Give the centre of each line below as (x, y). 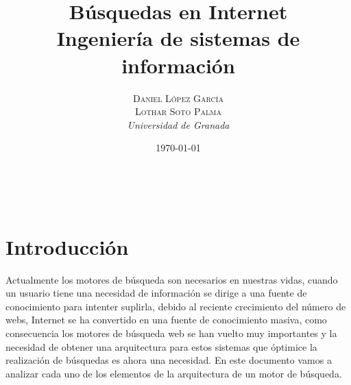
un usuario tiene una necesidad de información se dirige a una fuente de (156, 293)
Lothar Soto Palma (178, 111)
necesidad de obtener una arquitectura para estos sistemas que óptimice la (161, 346)
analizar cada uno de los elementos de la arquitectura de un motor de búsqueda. (174, 373)
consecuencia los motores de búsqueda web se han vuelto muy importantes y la (171, 333)
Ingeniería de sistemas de (178, 38)
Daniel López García (178, 98)
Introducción (67, 246)
